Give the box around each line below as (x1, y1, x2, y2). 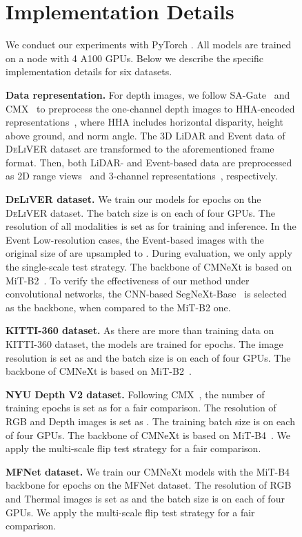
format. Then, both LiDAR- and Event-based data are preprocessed (6, 155, 292, 169)
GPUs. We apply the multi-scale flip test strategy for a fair (6, 505, 255, 519)
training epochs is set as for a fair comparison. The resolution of (6, 400, 276, 415)
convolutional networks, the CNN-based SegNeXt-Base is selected (6, 286, 287, 301)
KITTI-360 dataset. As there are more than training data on (6, 323, 274, 338)
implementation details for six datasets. (6, 64, 172, 79)
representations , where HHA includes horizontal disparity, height (6, 115, 284, 129)
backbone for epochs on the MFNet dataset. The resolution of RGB (6, 478, 292, 492)
